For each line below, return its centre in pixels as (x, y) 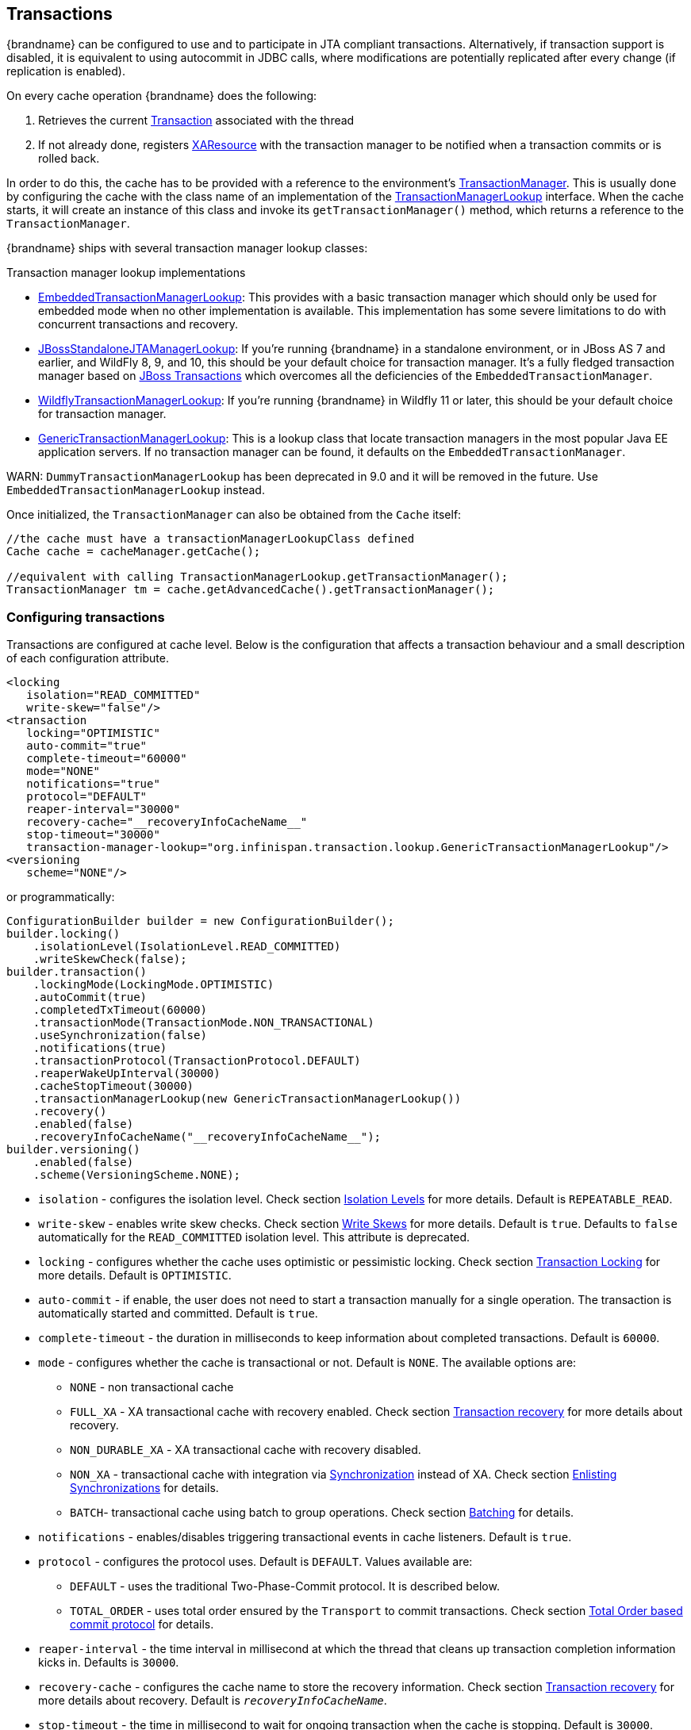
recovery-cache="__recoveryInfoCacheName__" (167, 822)
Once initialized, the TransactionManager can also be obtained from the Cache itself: (234, 515)
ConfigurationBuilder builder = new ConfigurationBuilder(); (200, 921)
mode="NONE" (63, 771)
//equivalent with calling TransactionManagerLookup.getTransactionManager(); (257, 577)
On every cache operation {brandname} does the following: (162, 96)
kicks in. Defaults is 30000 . (109, 1663)
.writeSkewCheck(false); (110, 959)
